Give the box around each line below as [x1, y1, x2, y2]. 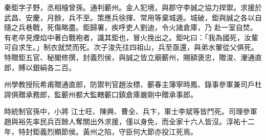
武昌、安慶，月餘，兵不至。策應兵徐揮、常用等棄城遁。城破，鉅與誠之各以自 [4, 12, 262, 22]
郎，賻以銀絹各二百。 [4, 62, 76, 72]
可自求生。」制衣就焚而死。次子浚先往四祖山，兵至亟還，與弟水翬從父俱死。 [4, 42, 258, 52]
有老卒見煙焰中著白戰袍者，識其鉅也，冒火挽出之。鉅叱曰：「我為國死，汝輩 [4, 32, 258, 42]
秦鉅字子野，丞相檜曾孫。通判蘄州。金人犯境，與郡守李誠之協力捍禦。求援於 [4, 2, 262, 12]
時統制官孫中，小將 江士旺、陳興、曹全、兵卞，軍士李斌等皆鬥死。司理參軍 [4, 106, 257, 117]
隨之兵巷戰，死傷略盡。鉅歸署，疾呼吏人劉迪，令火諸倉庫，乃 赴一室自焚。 [4, 22, 257, 33]
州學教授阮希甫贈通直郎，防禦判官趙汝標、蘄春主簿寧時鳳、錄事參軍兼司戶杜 [4, 79, 262, 90]
